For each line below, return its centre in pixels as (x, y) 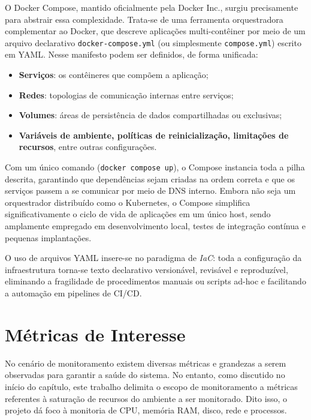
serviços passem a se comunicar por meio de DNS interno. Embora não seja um (150, 190)
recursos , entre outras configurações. (88, 147)
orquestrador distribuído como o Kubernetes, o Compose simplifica (128, 202)
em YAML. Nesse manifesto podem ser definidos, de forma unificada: (132, 54)
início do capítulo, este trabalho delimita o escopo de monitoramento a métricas (151, 386)
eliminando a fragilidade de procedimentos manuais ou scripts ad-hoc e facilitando (155, 281)
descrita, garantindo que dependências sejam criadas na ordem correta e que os (150, 178)
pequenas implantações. (48, 237)
